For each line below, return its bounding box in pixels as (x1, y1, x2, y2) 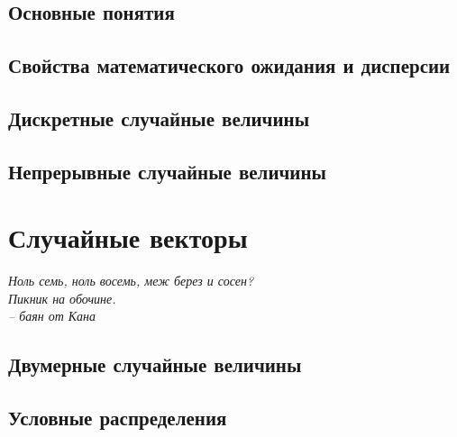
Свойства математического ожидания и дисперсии (8, 51, 451, 79)
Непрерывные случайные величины (8, 157, 326, 185)
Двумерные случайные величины (8, 351, 302, 378)
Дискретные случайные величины (8, 104, 310, 132)
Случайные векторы (8, 219, 248, 256)
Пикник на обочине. (8, 288, 116, 307)
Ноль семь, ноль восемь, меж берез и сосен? (8, 271, 254, 290)
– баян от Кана (8, 306, 96, 325)
